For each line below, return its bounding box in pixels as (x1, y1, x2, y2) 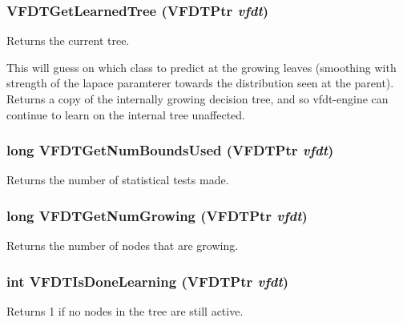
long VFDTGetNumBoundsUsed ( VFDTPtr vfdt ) (6, 140, 334, 160)
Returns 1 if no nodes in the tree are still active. (6, 303, 244, 320)
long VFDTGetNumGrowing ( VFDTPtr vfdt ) (6, 205, 308, 225)
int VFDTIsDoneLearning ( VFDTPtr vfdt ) (6, 271, 289, 291)
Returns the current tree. (6, 32, 130, 49)
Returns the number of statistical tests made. (6, 171, 229, 188)
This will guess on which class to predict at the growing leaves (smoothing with (6, 58, 397, 75)
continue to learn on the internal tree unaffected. (6, 106, 246, 123)
